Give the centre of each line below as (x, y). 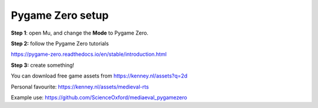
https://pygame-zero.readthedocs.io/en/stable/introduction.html (89, 54)
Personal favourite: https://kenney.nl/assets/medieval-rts (80, 87)
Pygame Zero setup (60, 15)
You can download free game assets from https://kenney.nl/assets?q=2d (99, 76)
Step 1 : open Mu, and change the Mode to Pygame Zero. (79, 33)
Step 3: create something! (43, 65)
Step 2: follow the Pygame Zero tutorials (60, 43)
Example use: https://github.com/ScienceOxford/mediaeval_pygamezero (99, 97)
